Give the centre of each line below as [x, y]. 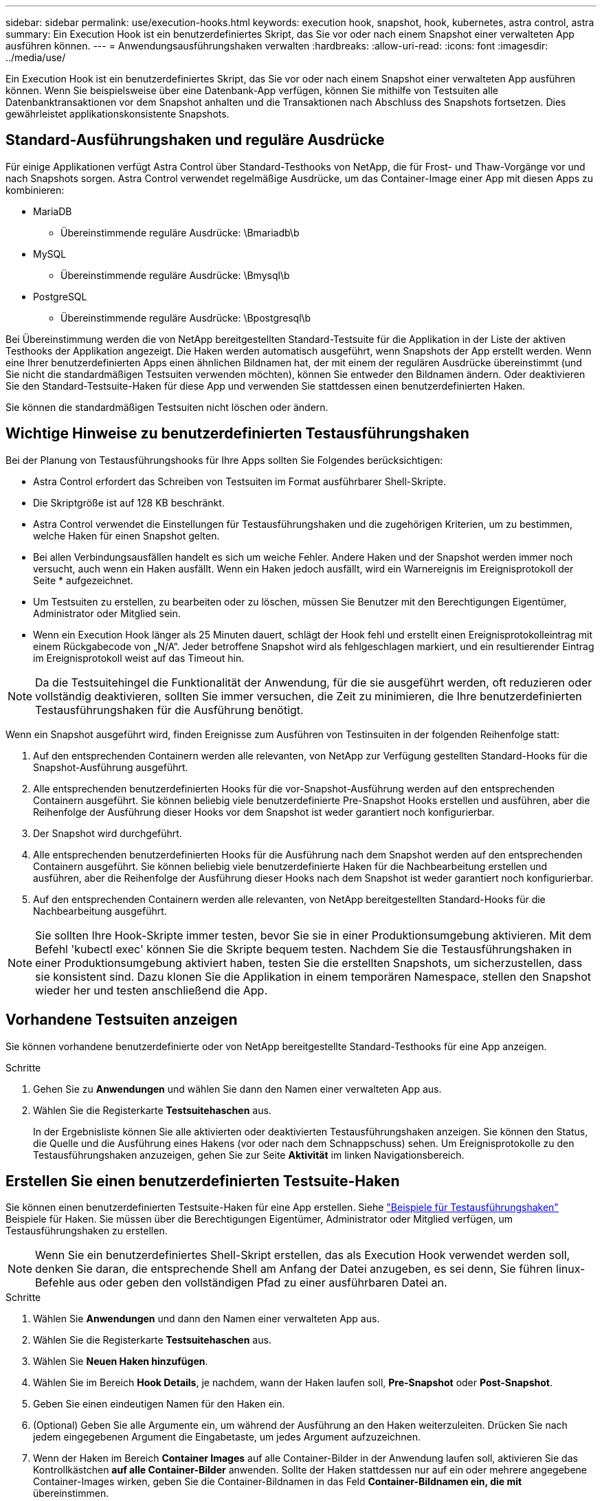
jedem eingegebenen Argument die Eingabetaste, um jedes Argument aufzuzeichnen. [227, 1437]
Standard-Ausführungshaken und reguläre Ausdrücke [195, 140]
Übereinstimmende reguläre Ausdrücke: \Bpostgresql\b [186, 318]
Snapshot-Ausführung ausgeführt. [111, 767]
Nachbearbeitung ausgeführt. [100, 911]
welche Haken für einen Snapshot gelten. [126, 535]
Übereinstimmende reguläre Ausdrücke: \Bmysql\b [175, 275]
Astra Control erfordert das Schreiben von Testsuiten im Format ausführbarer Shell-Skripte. [239, 481]
